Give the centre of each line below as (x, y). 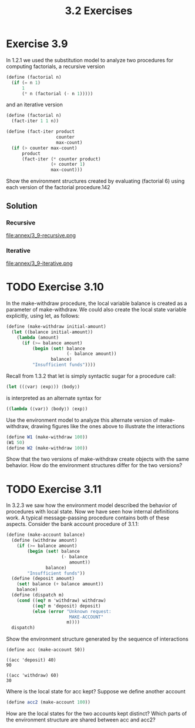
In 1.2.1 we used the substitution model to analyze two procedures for (90, 60)
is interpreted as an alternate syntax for (54, 398)
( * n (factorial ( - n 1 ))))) (57, 93)
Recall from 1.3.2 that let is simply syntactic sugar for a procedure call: (91, 376)
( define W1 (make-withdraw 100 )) (47, 437)
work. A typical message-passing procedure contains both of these (88, 518)
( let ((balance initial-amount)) (52, 332)
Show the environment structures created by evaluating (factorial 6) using (95, 181)
